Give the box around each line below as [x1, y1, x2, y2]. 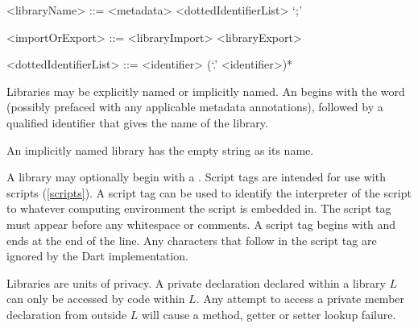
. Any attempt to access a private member [196, 290, 405, 307]
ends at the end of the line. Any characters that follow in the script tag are [6, 231, 377, 248]
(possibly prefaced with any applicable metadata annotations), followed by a [6, 98, 383, 115]
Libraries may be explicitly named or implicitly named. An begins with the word [6, 82, 405, 99]
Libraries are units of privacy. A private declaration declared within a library [6, 274, 386, 291]
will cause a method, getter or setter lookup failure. [141, 305, 396, 322]
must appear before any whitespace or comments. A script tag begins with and [6, 215, 396, 232]
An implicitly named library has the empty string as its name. [6, 141, 314, 158]
